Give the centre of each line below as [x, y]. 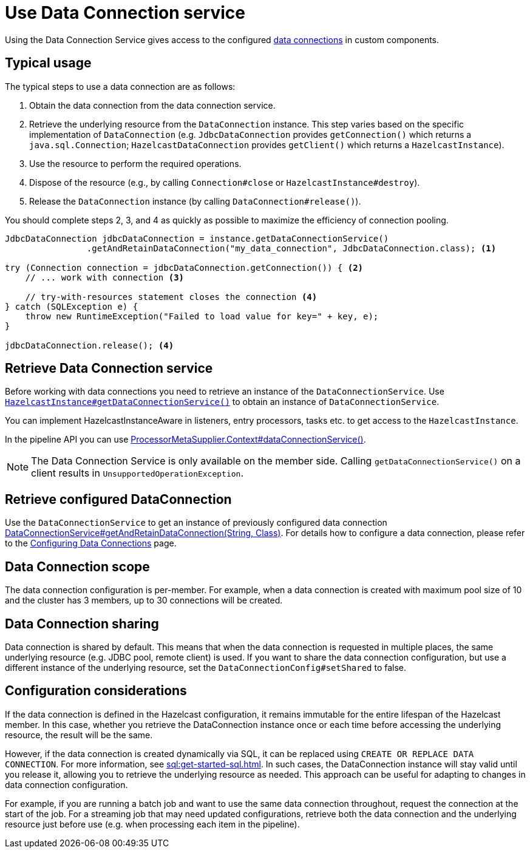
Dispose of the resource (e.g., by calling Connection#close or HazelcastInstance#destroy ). [225, 182]
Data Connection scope [77, 566]
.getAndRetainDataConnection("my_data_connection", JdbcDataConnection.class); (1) [291, 248]
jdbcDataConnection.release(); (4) [90, 345]
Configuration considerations [96, 691]
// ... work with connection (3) [105, 277]
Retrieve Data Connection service [109, 369]
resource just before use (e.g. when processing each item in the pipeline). [152, 824]
